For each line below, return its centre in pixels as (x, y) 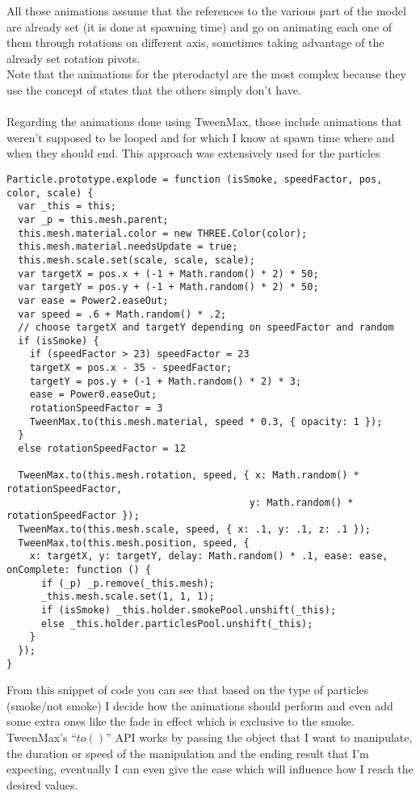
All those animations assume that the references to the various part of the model (206, 11)
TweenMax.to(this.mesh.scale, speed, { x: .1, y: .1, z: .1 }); (195, 529)
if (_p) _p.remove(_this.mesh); (128, 583)
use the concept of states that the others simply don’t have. (154, 89)
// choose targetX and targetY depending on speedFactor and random (206, 328)
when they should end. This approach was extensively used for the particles (193, 153)
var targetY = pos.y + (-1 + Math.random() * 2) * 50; (168, 287)
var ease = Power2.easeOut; (93, 300)
